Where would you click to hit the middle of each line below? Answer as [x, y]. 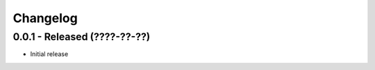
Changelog [45, 18]
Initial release [49, 54]
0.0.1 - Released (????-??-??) [82, 37]
